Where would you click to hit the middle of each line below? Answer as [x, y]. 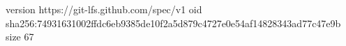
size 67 [20, 37]
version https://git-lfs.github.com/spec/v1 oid [104, 9]
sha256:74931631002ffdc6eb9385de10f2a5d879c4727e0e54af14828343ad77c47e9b [173, 23]
